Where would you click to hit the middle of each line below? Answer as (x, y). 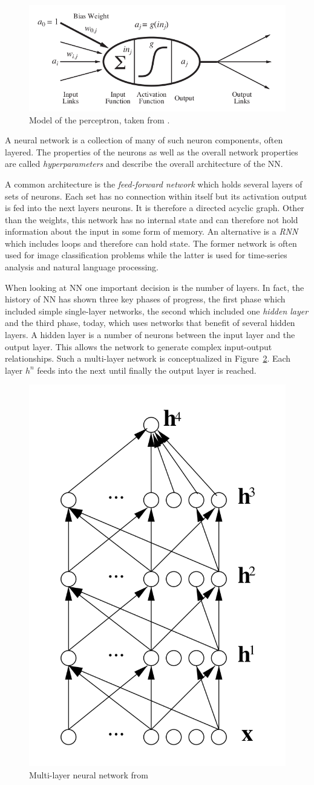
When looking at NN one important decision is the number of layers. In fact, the (155, 287)
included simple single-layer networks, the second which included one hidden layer (157, 311)
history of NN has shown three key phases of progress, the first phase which (145, 299)
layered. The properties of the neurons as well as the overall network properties (152, 151)
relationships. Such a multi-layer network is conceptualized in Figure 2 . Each (148, 358)
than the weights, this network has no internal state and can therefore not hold (152, 219)
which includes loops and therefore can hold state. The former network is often (151, 243)
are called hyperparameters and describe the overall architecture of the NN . (144, 164)
